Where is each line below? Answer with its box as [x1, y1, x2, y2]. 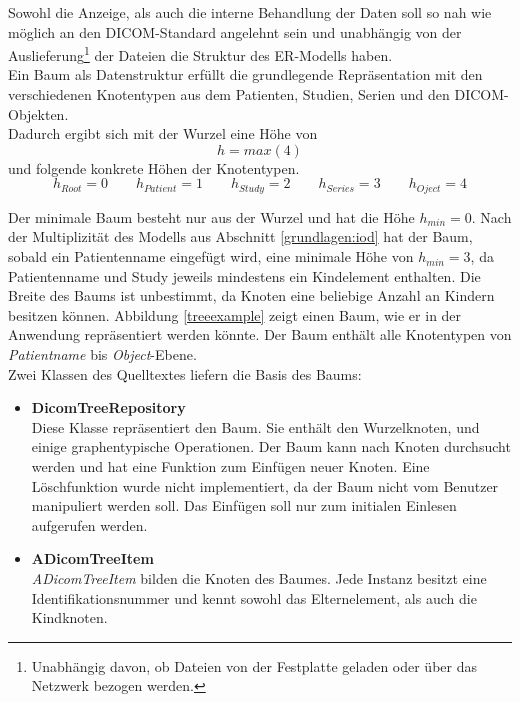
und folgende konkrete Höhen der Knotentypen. [8, 157, 300, 178]
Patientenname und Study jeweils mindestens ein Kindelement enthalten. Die [8, 265, 481, 286]
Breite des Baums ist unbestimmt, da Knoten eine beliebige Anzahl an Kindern [8, 285, 495, 306]
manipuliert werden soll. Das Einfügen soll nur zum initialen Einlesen [31, 495, 457, 516]
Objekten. [8, 103, 69, 124]
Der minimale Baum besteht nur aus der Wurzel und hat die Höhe [8, 206, 415, 227]
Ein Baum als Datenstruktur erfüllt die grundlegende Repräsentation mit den [8, 64, 483, 85]
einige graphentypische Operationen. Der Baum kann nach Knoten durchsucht [31, 436, 511, 457]
